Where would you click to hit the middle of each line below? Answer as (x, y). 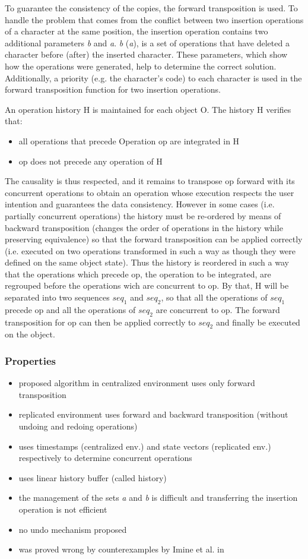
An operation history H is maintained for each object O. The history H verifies (148, 109)
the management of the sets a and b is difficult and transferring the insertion (158, 498)
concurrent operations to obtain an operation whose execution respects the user (150, 192)
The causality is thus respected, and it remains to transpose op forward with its (150, 181)
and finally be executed (258, 322)
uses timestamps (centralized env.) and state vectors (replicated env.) (145, 446)
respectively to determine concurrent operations (105, 458)
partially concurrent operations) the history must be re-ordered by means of (143, 215)
